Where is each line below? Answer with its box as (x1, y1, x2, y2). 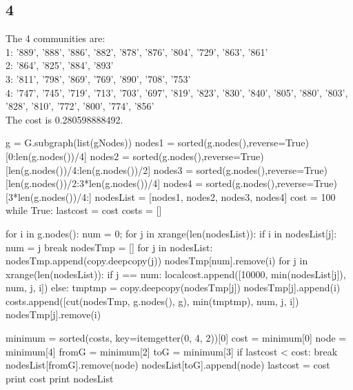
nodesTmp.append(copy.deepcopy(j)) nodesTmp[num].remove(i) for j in (6, 253, 308, 268)
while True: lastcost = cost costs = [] (6, 203, 162, 217)
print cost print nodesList (6, 371, 114, 385)
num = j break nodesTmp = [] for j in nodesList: (6, 240, 213, 254)
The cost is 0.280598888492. (6, 112, 123, 126)
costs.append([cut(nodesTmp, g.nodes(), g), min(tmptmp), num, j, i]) (6, 293, 299, 308)
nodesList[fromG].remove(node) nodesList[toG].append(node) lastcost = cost (6, 358, 330, 372)
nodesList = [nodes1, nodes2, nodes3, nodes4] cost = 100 (94, 189, 336, 204)
